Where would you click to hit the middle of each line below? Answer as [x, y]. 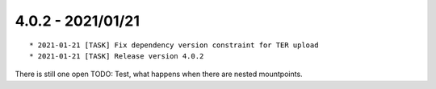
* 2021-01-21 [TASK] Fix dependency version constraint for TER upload [174, 45]
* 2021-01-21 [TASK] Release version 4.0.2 [117, 56]
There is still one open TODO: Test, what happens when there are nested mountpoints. [159, 74]
